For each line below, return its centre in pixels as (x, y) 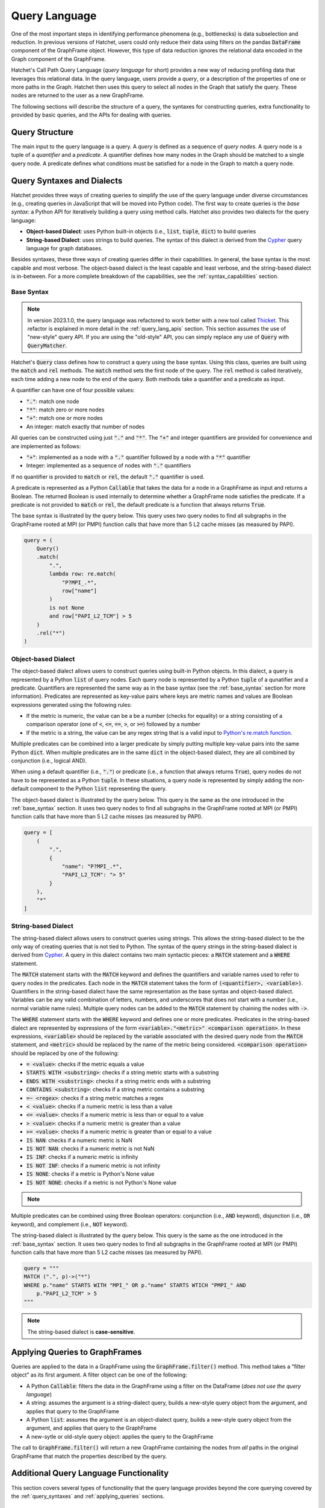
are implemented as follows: (46, 446)
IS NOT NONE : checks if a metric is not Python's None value (101, 1182)
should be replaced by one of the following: (65, 1053)
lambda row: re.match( (83, 574)
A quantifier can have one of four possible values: (73, 390)
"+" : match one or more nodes (65, 418)
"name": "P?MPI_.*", (92, 866)
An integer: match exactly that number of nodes (85, 426)
